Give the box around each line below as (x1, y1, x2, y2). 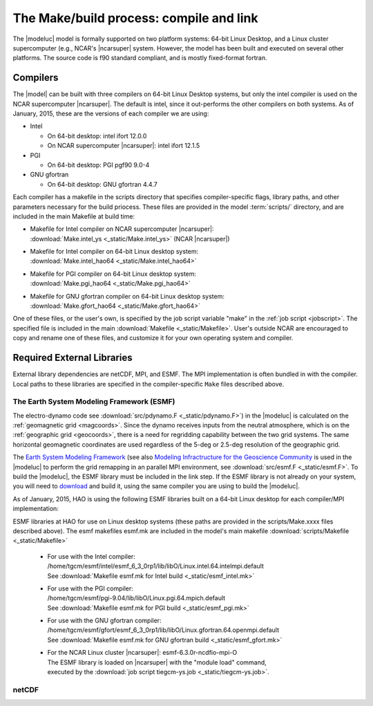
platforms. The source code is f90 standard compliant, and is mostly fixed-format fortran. (12, 54, 267, 62)
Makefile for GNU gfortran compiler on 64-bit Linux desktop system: (30, 292, 224, 300)
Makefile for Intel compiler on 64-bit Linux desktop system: (30, 248, 199, 256)
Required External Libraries (12, 352, 133, 364)
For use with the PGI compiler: (47, 584, 134, 593)
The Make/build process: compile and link (12, 10, 258, 26)
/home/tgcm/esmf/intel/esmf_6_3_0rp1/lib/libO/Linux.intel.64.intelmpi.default (47, 562, 264, 570)
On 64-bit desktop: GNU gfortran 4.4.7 (47, 180, 158, 188)
